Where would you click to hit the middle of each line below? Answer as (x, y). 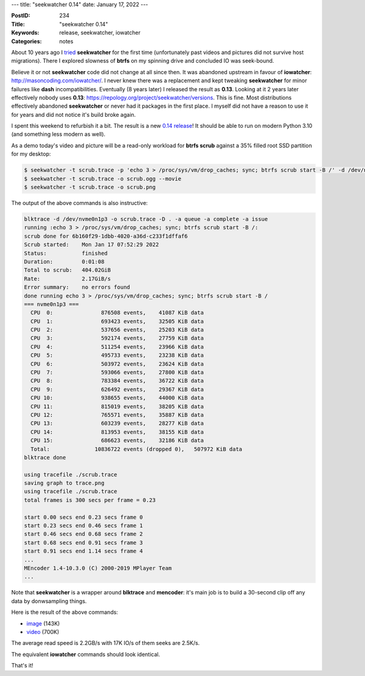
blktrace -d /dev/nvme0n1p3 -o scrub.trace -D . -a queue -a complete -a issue (146, 219)
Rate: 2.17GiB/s (68, 279)
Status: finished (66, 253)
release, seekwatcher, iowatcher (100, 33)
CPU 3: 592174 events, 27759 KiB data (117, 338)
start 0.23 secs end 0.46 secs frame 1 (83, 526)
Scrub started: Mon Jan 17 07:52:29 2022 (92, 245)
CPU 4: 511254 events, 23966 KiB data (117, 347)
